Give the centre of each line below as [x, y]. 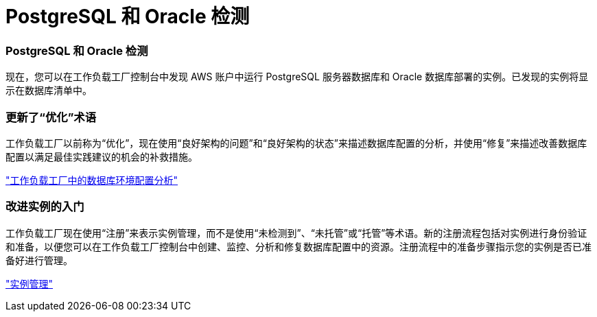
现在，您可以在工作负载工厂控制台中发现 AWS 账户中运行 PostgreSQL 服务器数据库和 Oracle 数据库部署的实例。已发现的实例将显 [297, 77]
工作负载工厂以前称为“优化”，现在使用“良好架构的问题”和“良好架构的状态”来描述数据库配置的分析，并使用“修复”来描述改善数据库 [296, 143]
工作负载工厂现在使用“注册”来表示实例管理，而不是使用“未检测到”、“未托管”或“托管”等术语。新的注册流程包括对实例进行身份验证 [296, 233]
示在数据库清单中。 [49, 91]
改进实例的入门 [45, 207]
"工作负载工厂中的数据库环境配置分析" [92, 180]
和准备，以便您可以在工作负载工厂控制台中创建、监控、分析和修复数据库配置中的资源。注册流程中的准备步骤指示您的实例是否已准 [298, 246]
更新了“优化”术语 [51, 117]
